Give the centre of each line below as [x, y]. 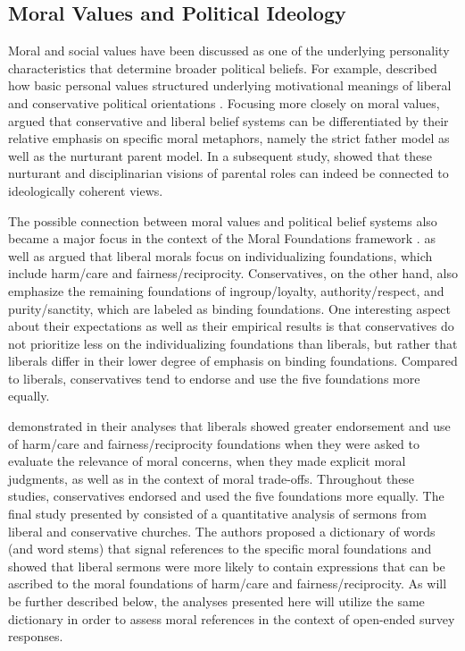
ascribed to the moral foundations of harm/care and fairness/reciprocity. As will [228, 583]
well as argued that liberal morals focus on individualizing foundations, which [220, 255]
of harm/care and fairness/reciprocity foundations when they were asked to [214, 443]
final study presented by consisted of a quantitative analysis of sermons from [217, 514]
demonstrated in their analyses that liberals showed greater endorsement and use [229, 426]
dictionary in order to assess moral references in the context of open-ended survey [232, 618]
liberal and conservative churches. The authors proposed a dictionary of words [222, 531]
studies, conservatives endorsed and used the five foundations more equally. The [226, 496]
